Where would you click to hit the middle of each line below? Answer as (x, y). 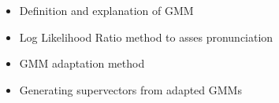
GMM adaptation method (82, 63)
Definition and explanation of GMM (106, 10)
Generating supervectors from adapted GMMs (130, 89)
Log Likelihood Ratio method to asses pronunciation (146, 37)
